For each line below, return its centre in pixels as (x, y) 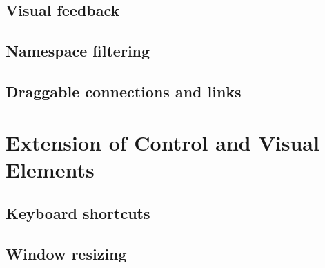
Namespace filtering (78, 51)
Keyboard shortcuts (78, 213)
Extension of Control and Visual (162, 142)
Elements (50, 169)
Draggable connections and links (124, 91)
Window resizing (66, 254)
